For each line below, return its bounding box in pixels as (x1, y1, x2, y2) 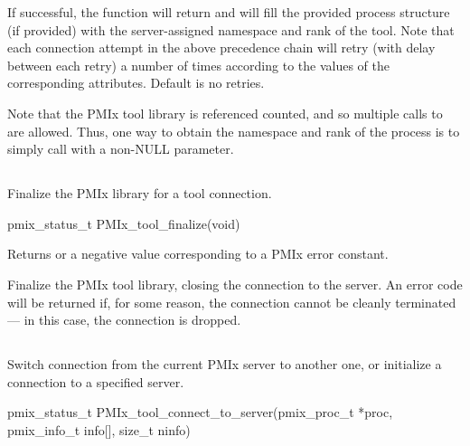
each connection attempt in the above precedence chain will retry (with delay (7, 38, 436, 57)
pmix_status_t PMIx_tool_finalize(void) (7, 214, 240, 232)
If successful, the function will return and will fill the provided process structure (7, 3, 450, 21)
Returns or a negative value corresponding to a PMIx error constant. (7, 244, 389, 263)
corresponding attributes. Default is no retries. (7, 73, 265, 92)
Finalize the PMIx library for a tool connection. (7, 184, 272, 203)
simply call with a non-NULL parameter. (7, 139, 234, 158)
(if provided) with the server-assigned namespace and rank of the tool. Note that (7, 20, 455, 39)
